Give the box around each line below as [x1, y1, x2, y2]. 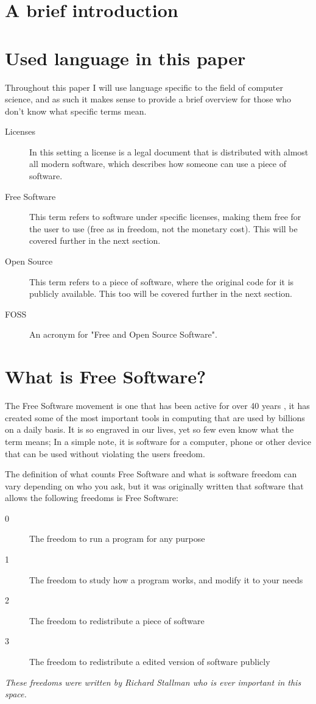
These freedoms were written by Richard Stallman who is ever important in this [5, 675, 301, 688]
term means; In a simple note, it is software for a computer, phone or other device [5, 435, 311, 447]
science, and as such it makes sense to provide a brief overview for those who [5, 93, 292, 105]
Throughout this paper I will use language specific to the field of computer [5, 80, 283, 93]
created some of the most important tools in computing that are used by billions [5, 411, 305, 424]
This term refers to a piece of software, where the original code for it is [29, 275, 294, 288]
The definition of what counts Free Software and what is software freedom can [5, 468, 297, 480]
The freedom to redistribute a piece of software [29, 614, 205, 627]
